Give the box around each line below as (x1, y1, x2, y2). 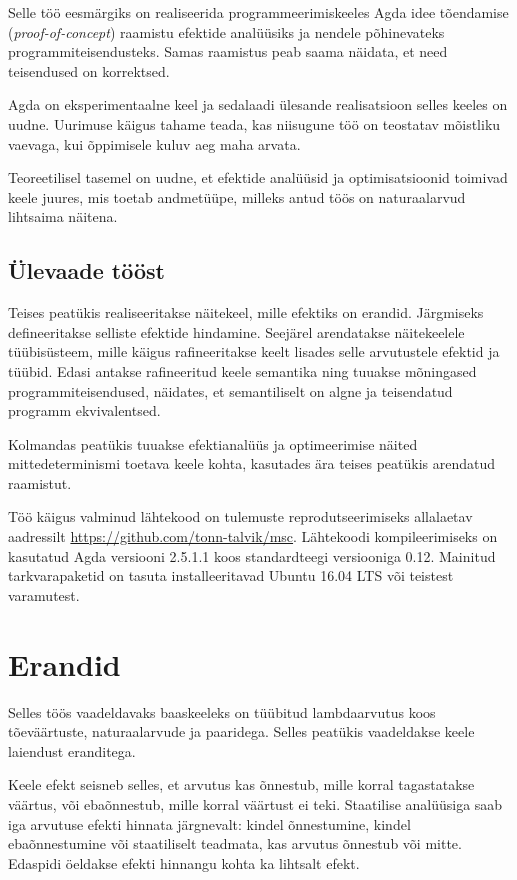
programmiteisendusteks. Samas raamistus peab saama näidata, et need (8, 41, 448, 62)
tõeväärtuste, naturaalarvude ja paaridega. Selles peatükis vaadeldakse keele (8, 721, 475, 742)
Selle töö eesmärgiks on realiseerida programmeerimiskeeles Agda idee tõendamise (8, 2, 509, 22)
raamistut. (8, 472, 72, 493)
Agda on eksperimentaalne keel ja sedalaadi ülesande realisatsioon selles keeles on (8, 94, 508, 115)
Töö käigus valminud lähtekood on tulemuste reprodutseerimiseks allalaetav (8, 506, 473, 527)
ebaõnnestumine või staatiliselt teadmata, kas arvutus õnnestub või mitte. (8, 833, 462, 854)
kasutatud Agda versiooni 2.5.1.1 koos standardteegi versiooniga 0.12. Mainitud (8, 545, 496, 566)
